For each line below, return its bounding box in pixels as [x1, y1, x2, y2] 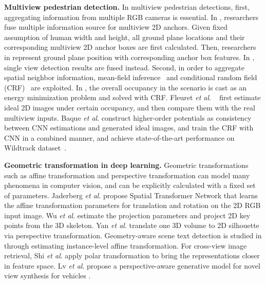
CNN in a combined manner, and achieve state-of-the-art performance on [4, 132, 235, 143]
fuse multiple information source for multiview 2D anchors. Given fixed [4, 22, 228, 32]
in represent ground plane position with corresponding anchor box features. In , [4, 51, 255, 62]
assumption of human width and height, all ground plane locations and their [4, 31, 245, 42]
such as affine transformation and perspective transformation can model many [4, 169, 250, 180]
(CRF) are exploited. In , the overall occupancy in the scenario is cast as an [4, 82, 247, 92]
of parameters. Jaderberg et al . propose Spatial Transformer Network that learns [4, 190, 258, 200]
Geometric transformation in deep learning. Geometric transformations [4, 159, 249, 170]
